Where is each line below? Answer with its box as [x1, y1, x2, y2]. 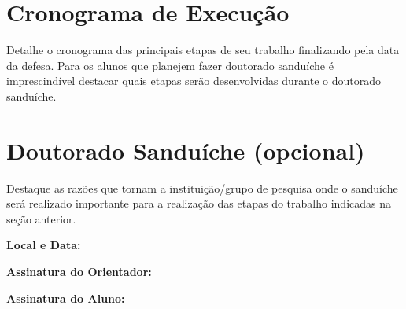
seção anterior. [6, 210, 76, 226]
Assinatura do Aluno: [6, 289, 125, 306]
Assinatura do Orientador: [6, 263, 152, 279]
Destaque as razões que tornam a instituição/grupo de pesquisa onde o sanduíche [6, 179, 398, 196]
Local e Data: [6, 237, 81, 253]
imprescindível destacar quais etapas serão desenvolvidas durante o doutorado [6, 72, 381, 89]
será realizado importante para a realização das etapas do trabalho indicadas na [6, 195, 391, 212]
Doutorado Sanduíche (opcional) [6, 134, 365, 166]
